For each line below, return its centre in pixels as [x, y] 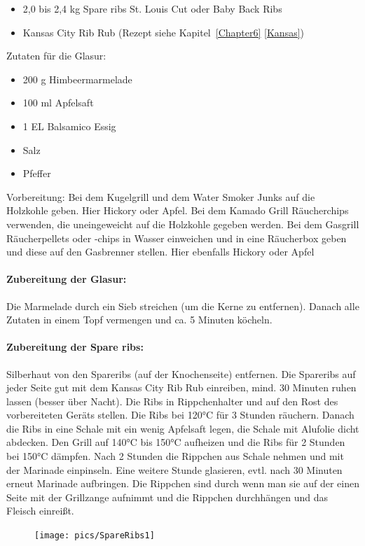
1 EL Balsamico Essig [69, 126]
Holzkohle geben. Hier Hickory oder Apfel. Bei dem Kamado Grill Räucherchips [178, 210]
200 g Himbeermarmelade [77, 79]
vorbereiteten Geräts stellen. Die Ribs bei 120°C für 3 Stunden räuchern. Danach [180, 415]
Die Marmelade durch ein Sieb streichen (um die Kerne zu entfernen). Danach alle [183, 306]
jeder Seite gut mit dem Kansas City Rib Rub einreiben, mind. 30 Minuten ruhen [181, 387]
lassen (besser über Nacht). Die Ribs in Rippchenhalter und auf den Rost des [172, 401]
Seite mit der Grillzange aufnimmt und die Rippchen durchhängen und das [167, 497]
